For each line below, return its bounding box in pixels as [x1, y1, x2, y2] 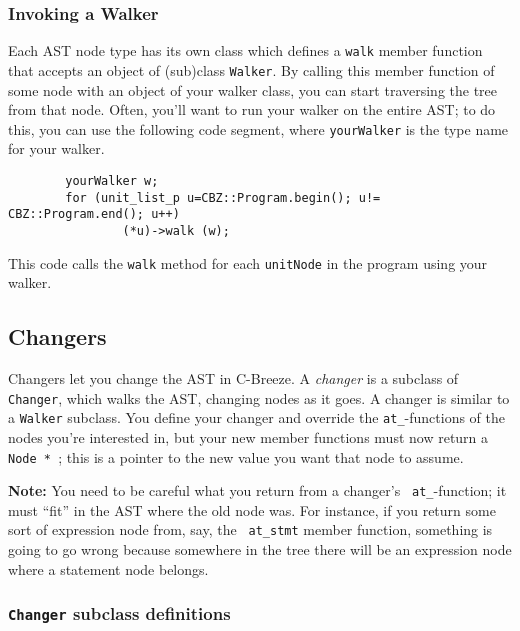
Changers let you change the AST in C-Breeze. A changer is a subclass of [8, 368, 459, 389]
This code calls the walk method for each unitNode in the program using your [8, 252, 488, 273]
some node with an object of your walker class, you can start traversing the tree [8, 79, 498, 100]
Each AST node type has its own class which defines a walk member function [8, 40, 483, 61]
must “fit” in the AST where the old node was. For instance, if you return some [8, 499, 496, 520]
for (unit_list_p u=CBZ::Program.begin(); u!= [65, 190, 381, 205]
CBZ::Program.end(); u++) [8, 207, 180, 222]
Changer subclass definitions [8, 601, 231, 626]
